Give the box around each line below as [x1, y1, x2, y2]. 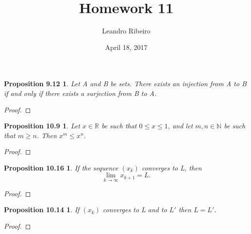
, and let [167, 121, 193, 131]
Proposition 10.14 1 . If [4, 204, 80, 215]
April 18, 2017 [105, 42, 148, 52]
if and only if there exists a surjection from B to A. [4, 88, 157, 98]
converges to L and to [102, 204, 167, 215]
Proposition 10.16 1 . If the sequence [4, 162, 118, 172]
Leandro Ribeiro [102, 26, 151, 36]
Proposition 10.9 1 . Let [4, 121, 80, 131]
